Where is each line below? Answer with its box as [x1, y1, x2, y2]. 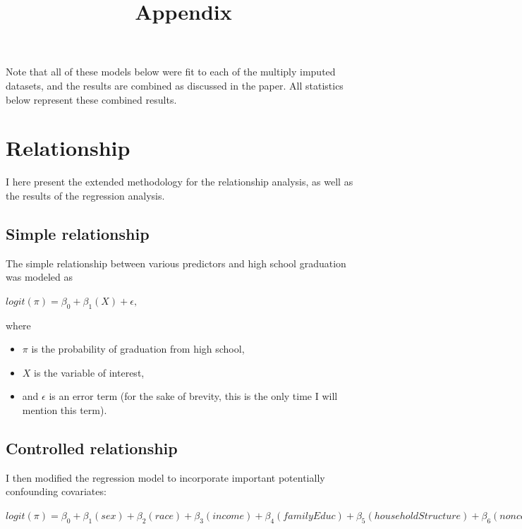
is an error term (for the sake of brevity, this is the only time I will [49, 389, 338, 403]
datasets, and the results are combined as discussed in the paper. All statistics [6, 78, 344, 92]
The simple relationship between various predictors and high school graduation [6, 255, 346, 270]
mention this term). [22, 403, 107, 418]
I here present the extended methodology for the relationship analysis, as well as [6, 174, 353, 189]
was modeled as [6, 269, 73, 284]
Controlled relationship [6, 437, 178, 459]
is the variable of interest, [34, 365, 145, 379]
